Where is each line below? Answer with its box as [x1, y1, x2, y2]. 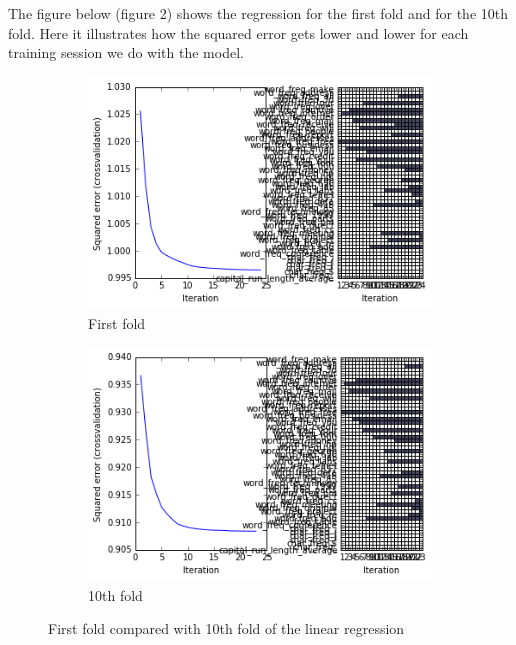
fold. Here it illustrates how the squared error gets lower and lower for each [8, 22, 469, 43]
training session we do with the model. [8, 42, 244, 63]
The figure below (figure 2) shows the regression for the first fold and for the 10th [8, 3, 508, 23]
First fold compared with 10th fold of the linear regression [48, 618, 405, 639]
